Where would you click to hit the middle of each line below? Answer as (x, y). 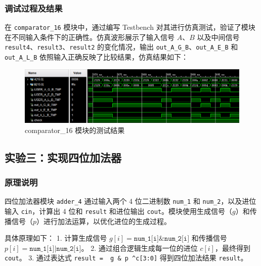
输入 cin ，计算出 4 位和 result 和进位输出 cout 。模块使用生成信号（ (119, 211)
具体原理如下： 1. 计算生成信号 (56, 238)
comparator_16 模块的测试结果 (75, 130)
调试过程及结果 (34, 8)
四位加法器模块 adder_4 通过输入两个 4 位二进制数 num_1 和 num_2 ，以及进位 (130, 201)
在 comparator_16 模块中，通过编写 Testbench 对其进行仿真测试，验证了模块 (130, 27)
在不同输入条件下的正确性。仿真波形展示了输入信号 (90, 37)
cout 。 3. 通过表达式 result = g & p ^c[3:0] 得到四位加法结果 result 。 (126, 258)
